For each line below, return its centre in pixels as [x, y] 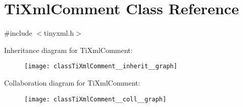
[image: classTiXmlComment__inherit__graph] [101, 66]
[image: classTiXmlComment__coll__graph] [96, 99]
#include [18, 33]
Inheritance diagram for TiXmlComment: [68, 50]
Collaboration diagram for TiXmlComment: [72, 82]
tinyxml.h [59, 33]
